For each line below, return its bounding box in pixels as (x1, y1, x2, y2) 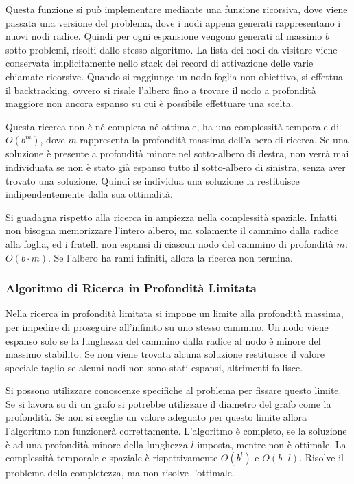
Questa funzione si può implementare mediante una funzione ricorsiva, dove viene (5, 2, 348, 16)
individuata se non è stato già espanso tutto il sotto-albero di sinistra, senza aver (5, 159, 346, 174)
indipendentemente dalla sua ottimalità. (5, 187, 173, 201)
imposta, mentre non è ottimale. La (197, 437, 346, 451)
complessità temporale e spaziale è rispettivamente (5, 450, 218, 465)
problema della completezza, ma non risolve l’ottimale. (5, 465, 235, 480)
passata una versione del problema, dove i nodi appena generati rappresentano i (5, 15, 341, 30)
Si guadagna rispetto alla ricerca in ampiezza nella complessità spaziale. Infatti (5, 209, 338, 224)
